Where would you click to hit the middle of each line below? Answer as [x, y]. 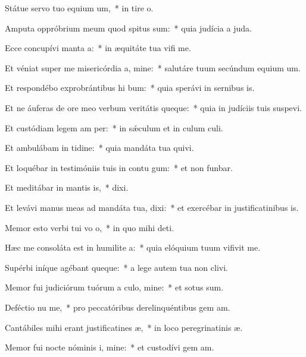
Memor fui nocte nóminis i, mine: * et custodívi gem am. [110, 347]
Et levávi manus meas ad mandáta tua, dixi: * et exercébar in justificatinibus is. [152, 207]
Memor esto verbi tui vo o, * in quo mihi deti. [90, 227]
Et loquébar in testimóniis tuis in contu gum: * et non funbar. [119, 167]
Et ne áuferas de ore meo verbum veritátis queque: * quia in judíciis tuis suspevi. [153, 107]
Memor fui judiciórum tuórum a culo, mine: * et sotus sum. [114, 287]
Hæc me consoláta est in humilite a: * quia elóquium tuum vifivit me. [133, 247]
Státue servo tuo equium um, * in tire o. [79, 8]
